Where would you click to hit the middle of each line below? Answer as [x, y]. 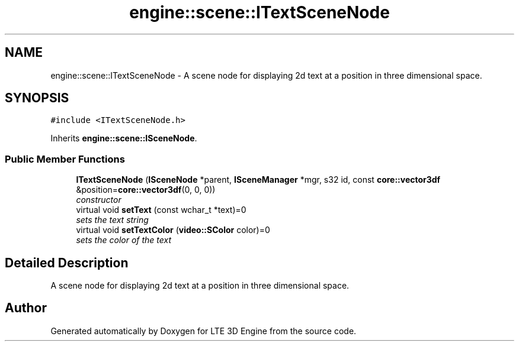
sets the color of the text [124, 240]
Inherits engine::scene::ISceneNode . [124, 138]
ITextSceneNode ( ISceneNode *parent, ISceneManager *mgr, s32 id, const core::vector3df [258, 180]
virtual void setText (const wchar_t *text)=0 [161, 210]
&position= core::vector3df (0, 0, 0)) [146, 190]
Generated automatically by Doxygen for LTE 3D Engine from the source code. [204, 331]
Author [26, 308]
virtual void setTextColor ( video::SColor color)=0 [173, 230]
